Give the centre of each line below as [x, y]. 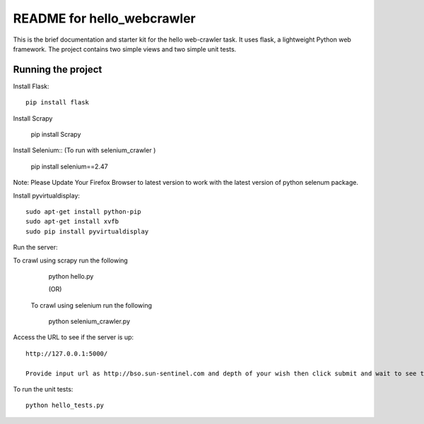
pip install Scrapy [56, 135]
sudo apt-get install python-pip [83, 211]
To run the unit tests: [43, 389]
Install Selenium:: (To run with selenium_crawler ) [84, 150]
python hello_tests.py [65, 405]
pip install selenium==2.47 [70, 166]
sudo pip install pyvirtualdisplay [87, 231]
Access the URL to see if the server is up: [73, 337]
